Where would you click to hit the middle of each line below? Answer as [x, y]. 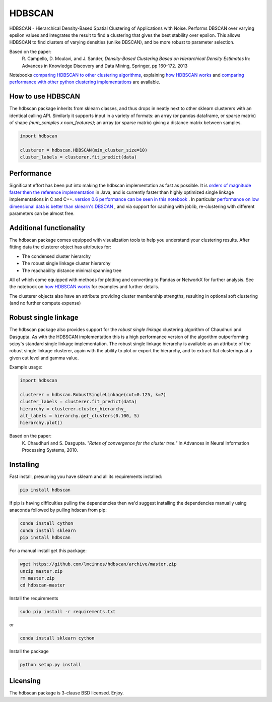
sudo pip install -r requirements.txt [68, 612]
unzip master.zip [41, 571]
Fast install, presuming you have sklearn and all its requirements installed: [86, 476]
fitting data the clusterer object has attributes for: [60, 247]
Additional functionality [47, 228]
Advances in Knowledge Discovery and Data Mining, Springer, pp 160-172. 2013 [105, 66]
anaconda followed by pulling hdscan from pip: [58, 510]
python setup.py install [51, 665]
